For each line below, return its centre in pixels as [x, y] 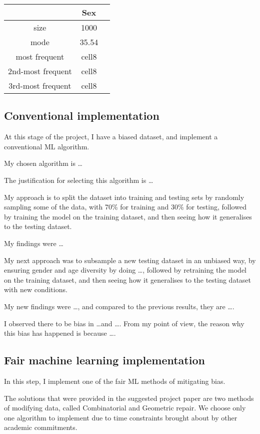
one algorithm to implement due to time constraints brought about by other [121, 417]
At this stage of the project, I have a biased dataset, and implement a [111, 137]
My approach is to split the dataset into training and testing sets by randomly [124, 197]
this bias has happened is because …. [60, 333]
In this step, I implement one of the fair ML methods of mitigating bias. [115, 381]
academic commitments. [41, 427]
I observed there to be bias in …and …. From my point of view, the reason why [124, 323]
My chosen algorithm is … [43, 163]
